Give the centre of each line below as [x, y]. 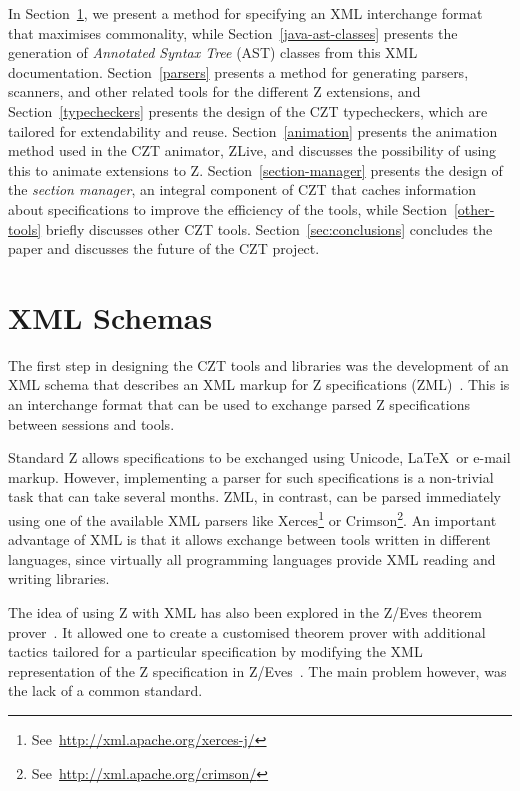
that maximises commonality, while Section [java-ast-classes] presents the [233, 32]
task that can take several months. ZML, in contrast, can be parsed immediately [254, 496]
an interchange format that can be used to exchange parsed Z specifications [239, 404]
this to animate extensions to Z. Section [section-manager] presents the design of [255, 169]
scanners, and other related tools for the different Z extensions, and [214, 91]
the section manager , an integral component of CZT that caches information [242, 189]
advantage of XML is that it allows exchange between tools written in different [249, 539]
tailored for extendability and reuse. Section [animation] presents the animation [253, 130]
